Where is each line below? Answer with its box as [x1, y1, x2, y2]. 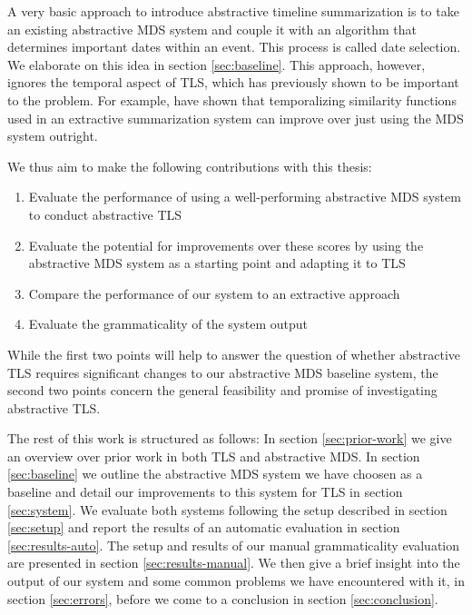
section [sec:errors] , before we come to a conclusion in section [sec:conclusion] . [7, 589, 438, 608]
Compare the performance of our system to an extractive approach [28, 283, 400, 303]
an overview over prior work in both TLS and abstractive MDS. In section [7, 446, 420, 465]
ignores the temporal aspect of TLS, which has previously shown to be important [7, 73, 459, 92]
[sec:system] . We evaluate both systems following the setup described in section [7, 500, 447, 519]
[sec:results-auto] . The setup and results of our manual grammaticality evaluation [7, 535, 460, 554]
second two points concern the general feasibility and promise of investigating [7, 381, 438, 400]
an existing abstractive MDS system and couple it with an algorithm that [7, 19, 417, 38]
